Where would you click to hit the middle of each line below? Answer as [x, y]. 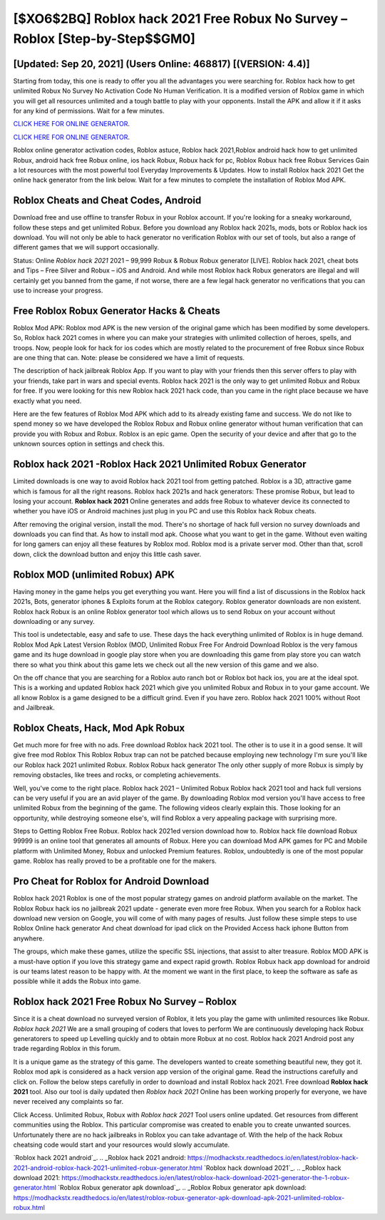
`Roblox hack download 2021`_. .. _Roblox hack [272, 1168]
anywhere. [29, 938]
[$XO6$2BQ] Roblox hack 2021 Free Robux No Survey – [180, 19]
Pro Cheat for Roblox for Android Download [111, 882]
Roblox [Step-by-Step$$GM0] [104, 39]
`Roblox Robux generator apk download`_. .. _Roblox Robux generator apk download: [182, 1188]
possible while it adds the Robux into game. [77, 981]
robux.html [29, 1208]
